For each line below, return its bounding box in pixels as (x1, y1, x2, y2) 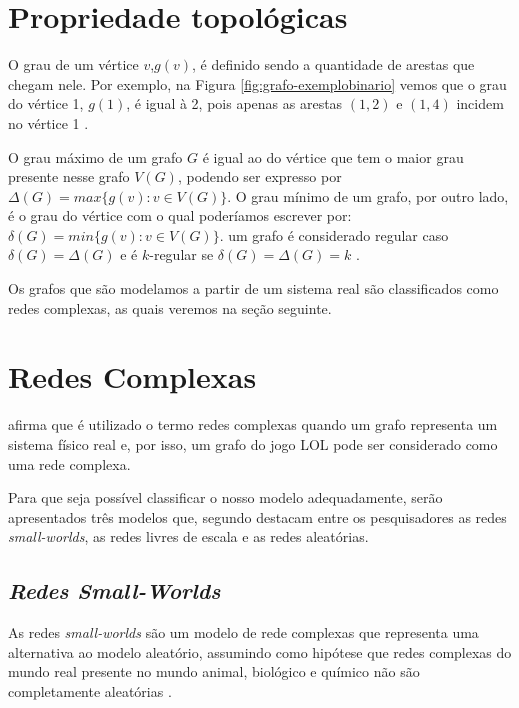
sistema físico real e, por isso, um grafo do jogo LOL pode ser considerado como (8, 433, 498, 454)
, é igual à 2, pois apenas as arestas (126, 93, 343, 114)
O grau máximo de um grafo (8, 146, 183, 167)
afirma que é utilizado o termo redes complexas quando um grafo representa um (8, 414, 498, 435)
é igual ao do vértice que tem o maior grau (202, 146, 464, 167)
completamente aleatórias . (8, 680, 172, 701)
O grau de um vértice (8, 54, 139, 75)
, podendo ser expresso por (177, 166, 342, 187)
